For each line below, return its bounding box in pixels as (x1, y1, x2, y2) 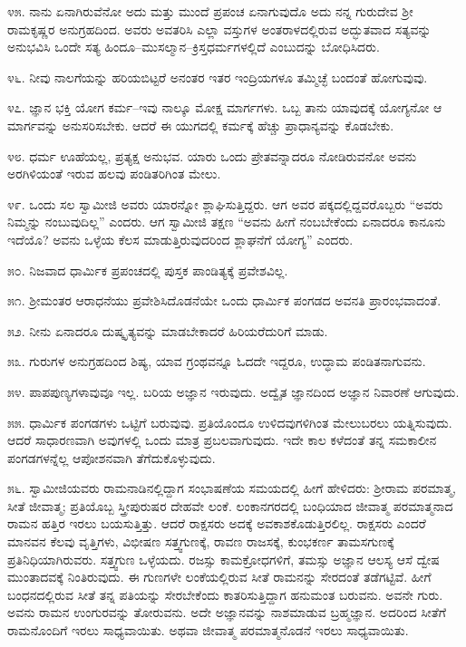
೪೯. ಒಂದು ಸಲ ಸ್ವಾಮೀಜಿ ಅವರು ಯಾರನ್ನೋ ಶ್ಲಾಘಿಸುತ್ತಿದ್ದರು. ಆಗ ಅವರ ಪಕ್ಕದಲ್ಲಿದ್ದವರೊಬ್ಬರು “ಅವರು (7, 194, 443, 213)
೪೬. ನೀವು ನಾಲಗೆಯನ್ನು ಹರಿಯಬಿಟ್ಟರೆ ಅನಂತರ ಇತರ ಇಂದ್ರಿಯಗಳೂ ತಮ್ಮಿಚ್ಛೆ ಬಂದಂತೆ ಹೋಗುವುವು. (7, 67, 428, 86)
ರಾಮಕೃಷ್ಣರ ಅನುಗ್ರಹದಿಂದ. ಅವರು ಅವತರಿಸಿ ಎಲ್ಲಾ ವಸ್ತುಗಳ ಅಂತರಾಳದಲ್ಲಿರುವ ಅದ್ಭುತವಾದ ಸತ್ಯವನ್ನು (7, 19, 432, 38)
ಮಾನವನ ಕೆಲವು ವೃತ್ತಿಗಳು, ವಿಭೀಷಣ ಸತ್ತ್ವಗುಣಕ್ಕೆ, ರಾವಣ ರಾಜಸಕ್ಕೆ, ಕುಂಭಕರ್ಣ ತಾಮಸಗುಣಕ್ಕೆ (7, 532, 394, 551)
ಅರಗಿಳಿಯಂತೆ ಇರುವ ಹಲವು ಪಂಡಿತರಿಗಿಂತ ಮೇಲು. (7, 164, 221, 183)
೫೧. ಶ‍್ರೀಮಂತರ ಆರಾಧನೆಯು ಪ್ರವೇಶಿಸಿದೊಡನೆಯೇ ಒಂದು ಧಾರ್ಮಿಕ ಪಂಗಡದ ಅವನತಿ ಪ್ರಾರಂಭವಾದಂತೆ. (7, 291, 442, 310)
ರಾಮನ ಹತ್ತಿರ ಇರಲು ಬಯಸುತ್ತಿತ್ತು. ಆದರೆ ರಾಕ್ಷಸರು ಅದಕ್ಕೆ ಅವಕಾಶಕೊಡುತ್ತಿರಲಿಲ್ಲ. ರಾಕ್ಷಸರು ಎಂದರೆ (7, 514, 426, 533)
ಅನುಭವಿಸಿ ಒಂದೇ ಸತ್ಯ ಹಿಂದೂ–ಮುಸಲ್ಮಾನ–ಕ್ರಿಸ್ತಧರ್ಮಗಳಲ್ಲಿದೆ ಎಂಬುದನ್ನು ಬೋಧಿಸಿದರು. (7, 37, 380, 56)
